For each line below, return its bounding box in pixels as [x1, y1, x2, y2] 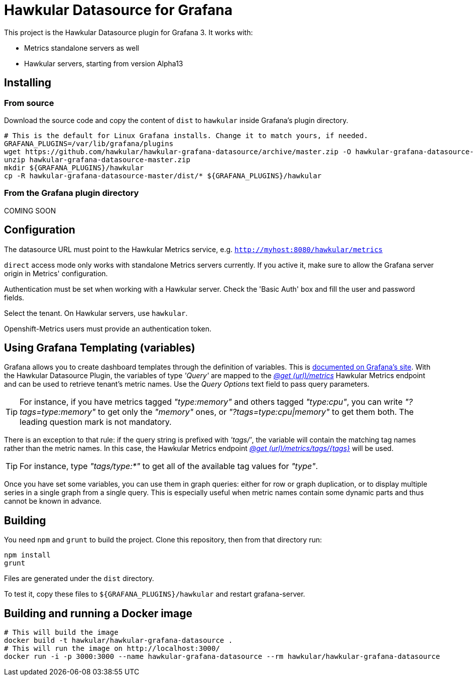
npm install [4, 551, 51, 559]
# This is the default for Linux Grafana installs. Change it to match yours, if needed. [4, 131, 368, 140]
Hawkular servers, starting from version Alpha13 [24, 59, 183, 68]
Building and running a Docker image [4, 607, 192, 620]
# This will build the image [4, 628, 118, 637]
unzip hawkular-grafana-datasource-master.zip [4, 155, 190, 164]
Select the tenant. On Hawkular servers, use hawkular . [4, 308, 188, 317]
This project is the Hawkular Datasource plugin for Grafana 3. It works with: [4, 28, 253, 37]
